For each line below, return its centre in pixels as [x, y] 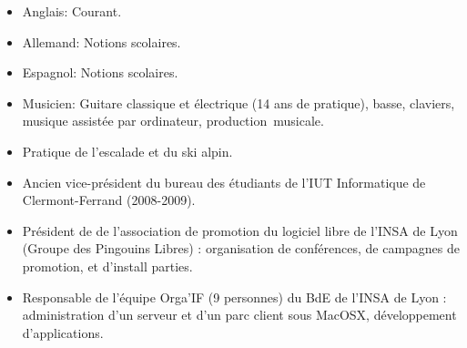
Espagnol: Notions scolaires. [100, 72]
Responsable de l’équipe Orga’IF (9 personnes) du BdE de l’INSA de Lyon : [234, 297]
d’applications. [63, 332]
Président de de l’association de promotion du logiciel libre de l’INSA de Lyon [240, 230]
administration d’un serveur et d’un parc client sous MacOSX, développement [239, 315]
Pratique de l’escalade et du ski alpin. [127, 151]
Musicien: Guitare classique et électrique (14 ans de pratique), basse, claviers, [239, 102]
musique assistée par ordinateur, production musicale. [173, 121]
